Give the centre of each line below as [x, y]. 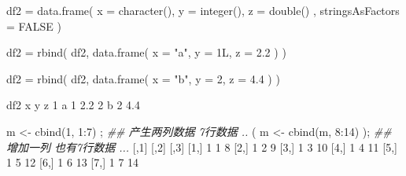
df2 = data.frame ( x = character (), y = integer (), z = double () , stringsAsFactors [203, 10]
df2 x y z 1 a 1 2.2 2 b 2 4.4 [73, 105]
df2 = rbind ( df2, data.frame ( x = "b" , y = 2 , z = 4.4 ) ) [143, 78]
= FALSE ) [34, 26]
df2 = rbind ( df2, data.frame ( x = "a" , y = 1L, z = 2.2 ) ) [146, 52]
